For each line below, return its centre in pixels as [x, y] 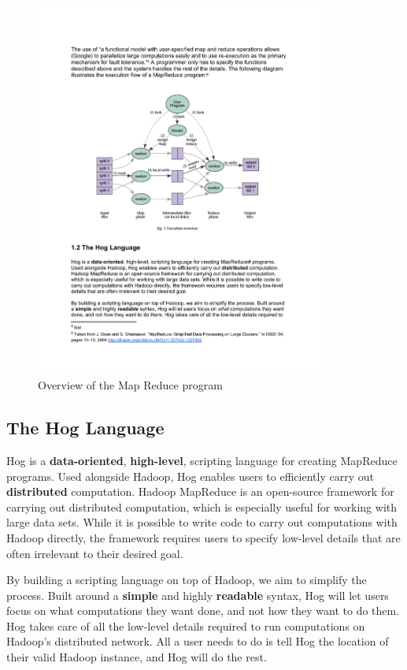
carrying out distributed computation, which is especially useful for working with [202, 506]
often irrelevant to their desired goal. [95, 553]
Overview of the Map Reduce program [130, 385]
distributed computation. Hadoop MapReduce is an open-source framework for [200, 491]
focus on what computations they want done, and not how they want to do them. [203, 610]
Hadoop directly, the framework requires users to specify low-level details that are [203, 537]
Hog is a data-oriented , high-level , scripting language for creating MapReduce [202, 460]
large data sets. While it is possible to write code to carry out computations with [202, 522]
